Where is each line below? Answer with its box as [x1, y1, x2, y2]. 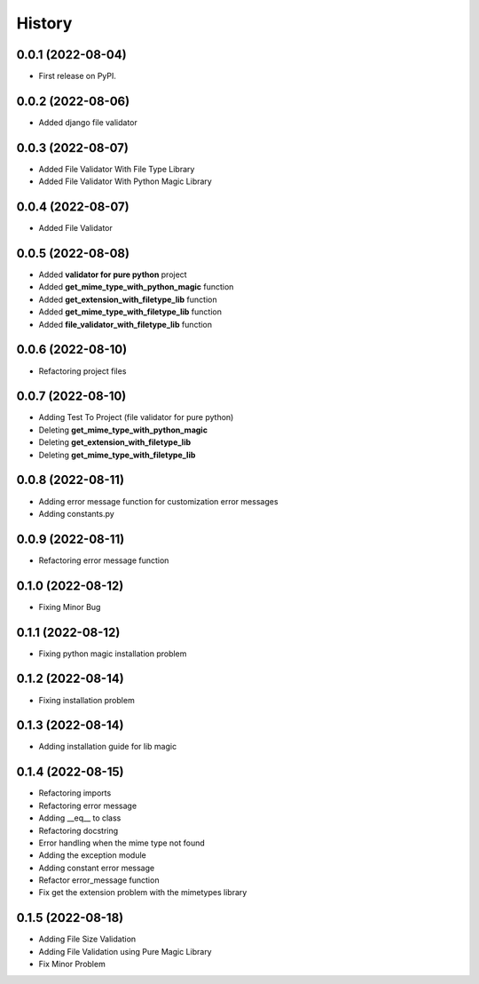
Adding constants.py [38, 508, 114, 519]
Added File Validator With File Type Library [38, 163, 195, 174]
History [16, 13, 73, 33]
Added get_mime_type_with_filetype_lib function [38, 306, 222, 317]
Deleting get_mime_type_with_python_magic [38, 425, 208, 435]
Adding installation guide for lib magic [38, 742, 177, 752]
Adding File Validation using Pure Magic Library [38, 946, 212, 956]
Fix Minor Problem [38, 959, 106, 970]
